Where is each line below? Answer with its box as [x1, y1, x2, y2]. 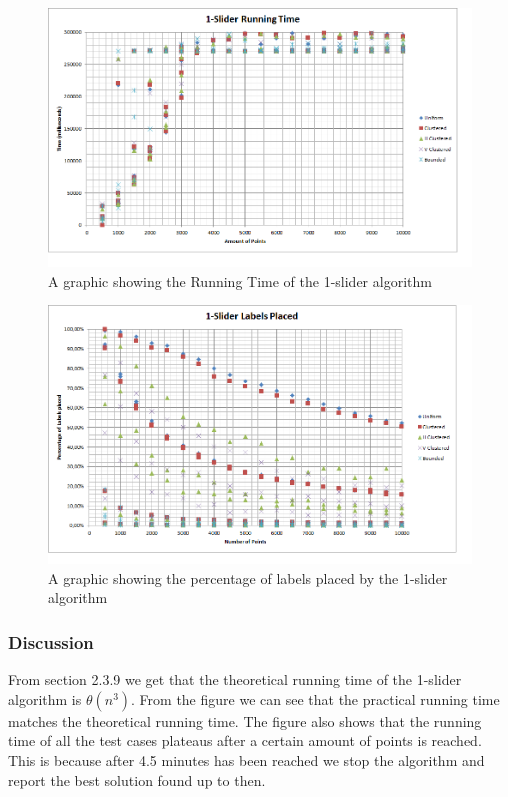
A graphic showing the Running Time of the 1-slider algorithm [48, 270, 432, 291]
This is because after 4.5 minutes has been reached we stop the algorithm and [8, 750, 485, 771]
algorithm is [8, 688, 82, 709]
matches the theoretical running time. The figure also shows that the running [8, 710, 482, 731]
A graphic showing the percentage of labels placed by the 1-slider [48, 567, 448, 588]
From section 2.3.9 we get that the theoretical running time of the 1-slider [8, 669, 462, 690]
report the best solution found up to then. [8, 769, 266, 790]
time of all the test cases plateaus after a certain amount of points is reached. [8, 730, 482, 751]
